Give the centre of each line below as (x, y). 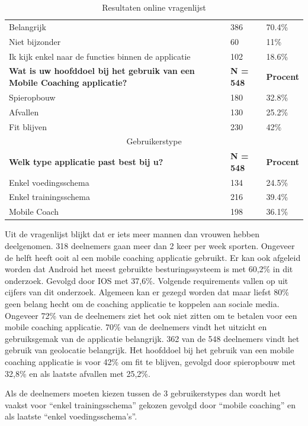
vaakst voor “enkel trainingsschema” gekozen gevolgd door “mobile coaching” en (150, 404)
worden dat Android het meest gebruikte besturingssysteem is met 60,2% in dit (149, 269)
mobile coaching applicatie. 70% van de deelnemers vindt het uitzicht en (136, 327)
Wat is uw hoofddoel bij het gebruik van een (102, 71)
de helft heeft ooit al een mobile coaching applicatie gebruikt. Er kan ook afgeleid (153, 257)
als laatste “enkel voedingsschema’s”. (71, 416)
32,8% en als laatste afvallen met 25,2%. (78, 373)
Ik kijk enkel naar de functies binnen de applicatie (100, 56)
